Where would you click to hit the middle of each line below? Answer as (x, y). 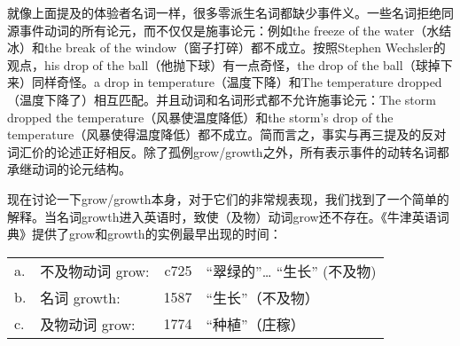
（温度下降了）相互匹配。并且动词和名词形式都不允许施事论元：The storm (222, 99)
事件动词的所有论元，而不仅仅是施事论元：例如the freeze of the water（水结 (235, 30)
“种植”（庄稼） (255, 324)
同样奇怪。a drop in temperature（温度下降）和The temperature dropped (237, 82)
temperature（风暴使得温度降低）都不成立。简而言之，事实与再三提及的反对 (227, 134)
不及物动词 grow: (95, 271)
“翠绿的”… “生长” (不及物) (291, 271)
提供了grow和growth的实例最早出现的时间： (156, 234)
